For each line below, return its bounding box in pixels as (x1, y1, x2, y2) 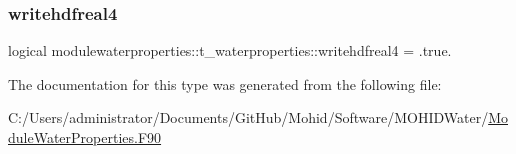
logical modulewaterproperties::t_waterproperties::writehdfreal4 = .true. (8, 40, 452, 61)
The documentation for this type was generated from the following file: (8, 73, 442, 94)
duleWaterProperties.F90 (8, 127, 162, 147)
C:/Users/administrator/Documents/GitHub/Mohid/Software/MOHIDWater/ (8, 107, 489, 128)
